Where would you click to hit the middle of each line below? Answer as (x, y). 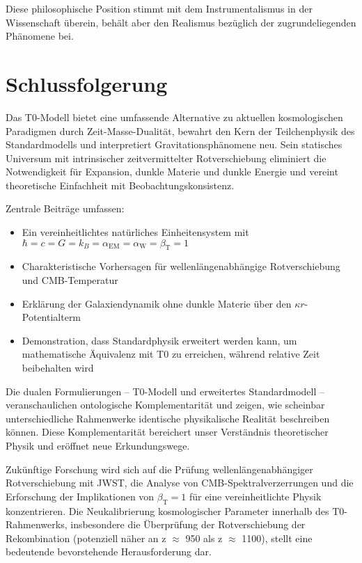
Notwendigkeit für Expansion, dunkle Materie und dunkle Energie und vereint (172, 172)
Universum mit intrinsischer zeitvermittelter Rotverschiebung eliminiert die (166, 158)
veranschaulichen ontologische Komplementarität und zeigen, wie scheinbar (165, 405)
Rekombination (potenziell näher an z (86, 538)
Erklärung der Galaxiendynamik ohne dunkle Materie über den (157, 303)
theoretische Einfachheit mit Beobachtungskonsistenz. (120, 185)
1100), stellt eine (277, 538)
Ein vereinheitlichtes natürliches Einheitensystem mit (135, 232)
